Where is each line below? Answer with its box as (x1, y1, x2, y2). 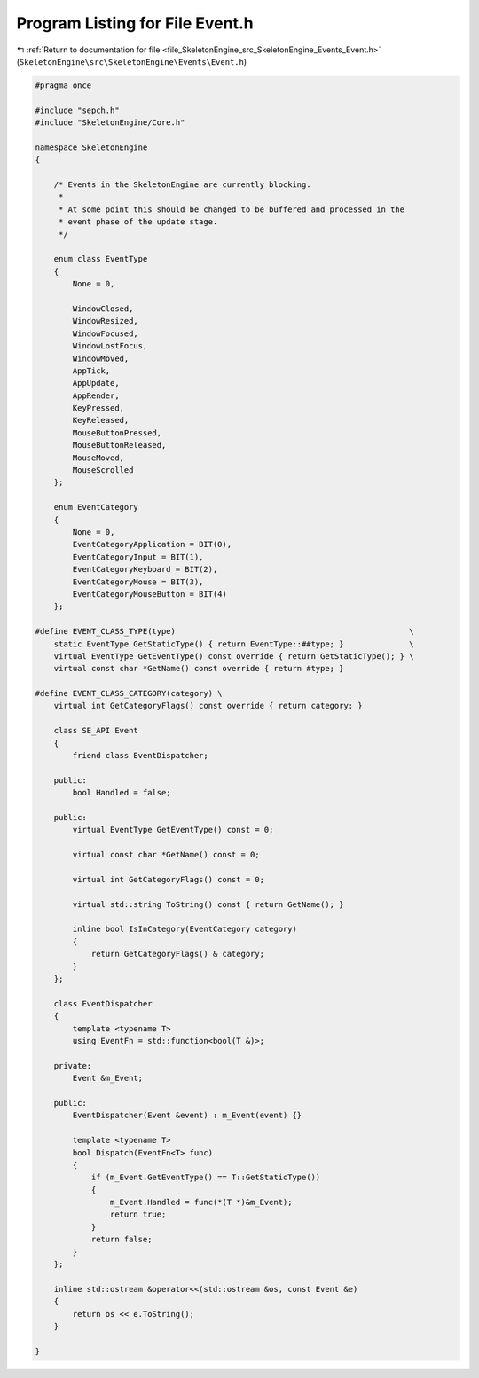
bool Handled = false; (72, 787, 172, 798)
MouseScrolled (72, 466, 134, 475)
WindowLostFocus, (72, 341, 148, 351)
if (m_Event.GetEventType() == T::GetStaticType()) (90, 1172, 321, 1183)
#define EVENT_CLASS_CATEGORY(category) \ (35, 688, 223, 699)
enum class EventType (53, 254, 148, 264)
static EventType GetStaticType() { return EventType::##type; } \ (53, 638, 414, 649)
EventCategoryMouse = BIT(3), (72, 576, 204, 587)
